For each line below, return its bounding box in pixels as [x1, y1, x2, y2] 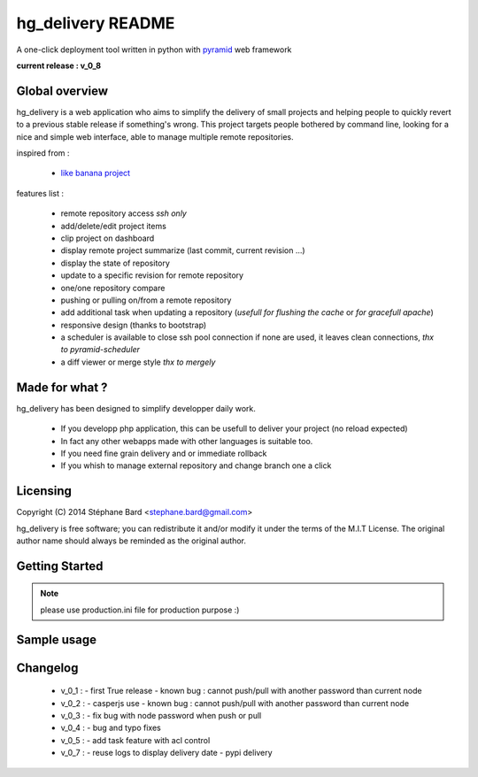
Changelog [16, 660, 79, 675]
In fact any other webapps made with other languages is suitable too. [60, 435, 313, 446]
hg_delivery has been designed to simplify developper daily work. [16, 403, 257, 413]
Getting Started [16, 558, 104, 573]
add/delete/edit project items [60, 220, 167, 231]
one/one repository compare [60, 282, 166, 293]
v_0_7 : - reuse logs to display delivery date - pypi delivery [60, 748, 274, 758]
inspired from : [16, 148, 70, 158]
